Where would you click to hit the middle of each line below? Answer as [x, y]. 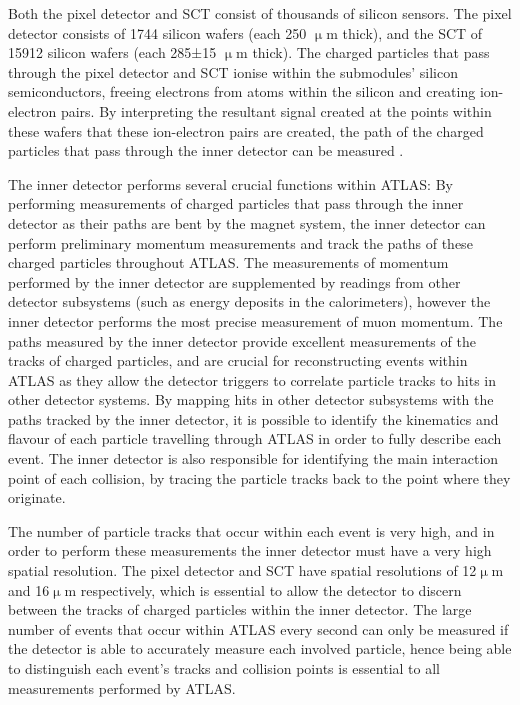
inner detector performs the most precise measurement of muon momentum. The [255, 320]
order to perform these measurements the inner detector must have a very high [250, 550]
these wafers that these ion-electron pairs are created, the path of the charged [246, 130]
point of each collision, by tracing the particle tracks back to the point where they [259, 477]
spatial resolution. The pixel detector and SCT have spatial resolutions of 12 [242, 570]
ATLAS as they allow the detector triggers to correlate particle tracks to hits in [252, 379]
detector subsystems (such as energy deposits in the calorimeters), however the [249, 301]
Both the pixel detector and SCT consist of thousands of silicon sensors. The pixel [260, 13]
